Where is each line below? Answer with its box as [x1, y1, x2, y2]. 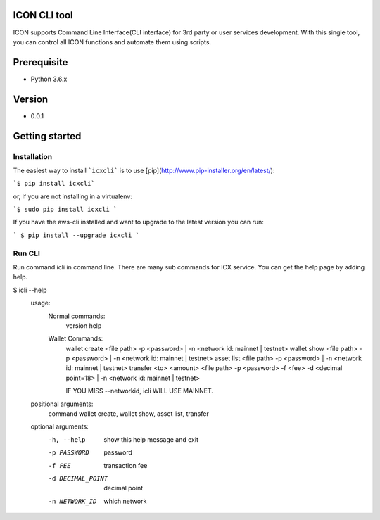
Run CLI [13, 248, 40, 258]
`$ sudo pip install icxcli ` [13, 205, 118, 214]
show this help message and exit [103, 435, 198, 443]
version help [65, 321, 102, 330]
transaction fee [103, 461, 148, 469]
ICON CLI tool [13, 9, 73, 21]
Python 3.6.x [30, 75, 68, 83]
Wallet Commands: [48, 334, 103, 343]
